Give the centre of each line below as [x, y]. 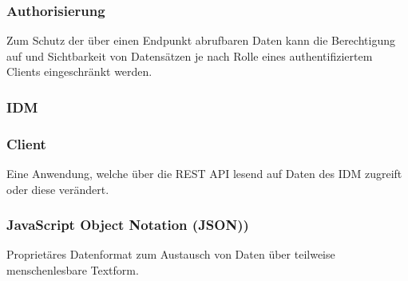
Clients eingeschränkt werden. [79, 71]
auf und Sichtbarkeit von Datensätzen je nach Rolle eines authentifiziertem [190, 55]
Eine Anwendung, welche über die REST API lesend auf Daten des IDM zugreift [204, 174]
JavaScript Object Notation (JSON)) [128, 225]
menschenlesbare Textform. [73, 270]
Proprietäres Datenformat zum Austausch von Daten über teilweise [171, 254]
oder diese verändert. [58, 189]
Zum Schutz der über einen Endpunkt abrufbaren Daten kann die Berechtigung [201, 40]
